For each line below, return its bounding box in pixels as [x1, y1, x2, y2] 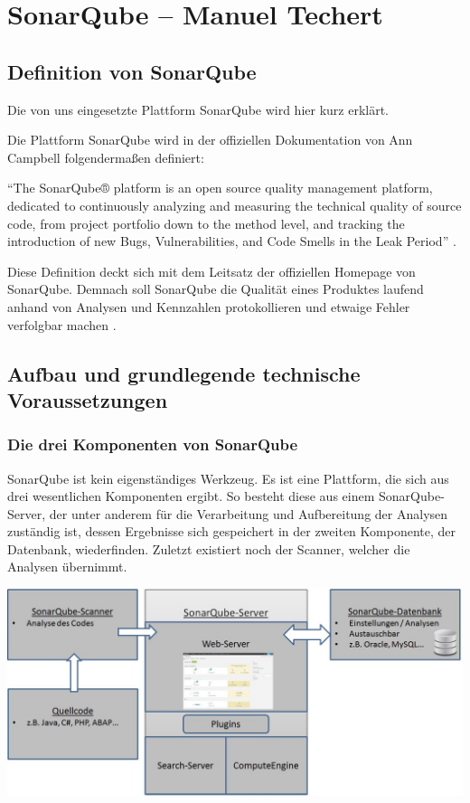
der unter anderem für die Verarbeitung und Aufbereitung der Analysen [49, 504, 448, 523]
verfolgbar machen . [7, 315, 117, 334]
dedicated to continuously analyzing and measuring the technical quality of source [7, 195, 462, 214]
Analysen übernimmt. [7, 557, 127, 576]
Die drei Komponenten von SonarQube [7, 433, 298, 456]
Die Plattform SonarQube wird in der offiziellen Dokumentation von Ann [7, 130, 413, 149]
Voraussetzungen [7, 385, 168, 413]
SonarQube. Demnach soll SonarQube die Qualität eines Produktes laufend [7, 279, 424, 298]
